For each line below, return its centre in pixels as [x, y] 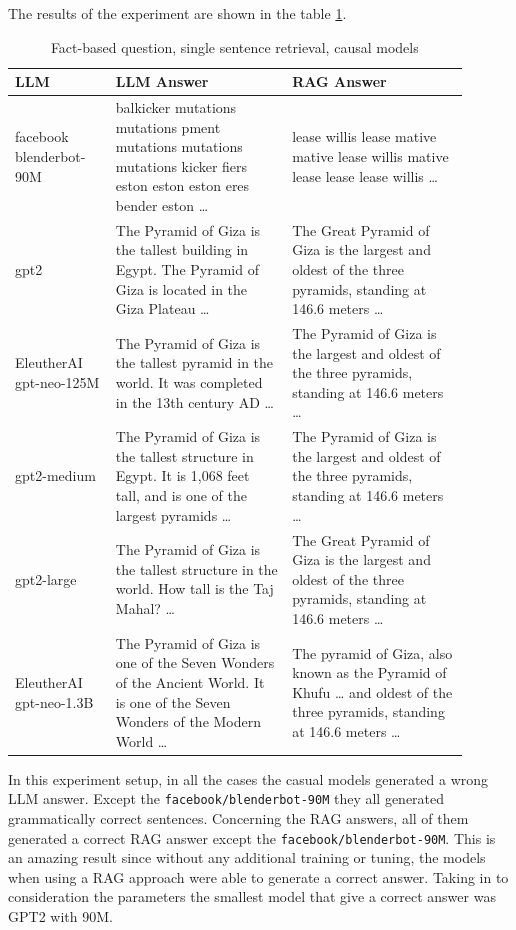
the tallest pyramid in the [194, 362]
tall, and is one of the [181, 495]
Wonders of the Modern [188, 721]
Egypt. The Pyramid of [187, 269]
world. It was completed [189, 382]
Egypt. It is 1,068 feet [182, 475]
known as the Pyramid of [369, 672]
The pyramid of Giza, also [372, 652]
